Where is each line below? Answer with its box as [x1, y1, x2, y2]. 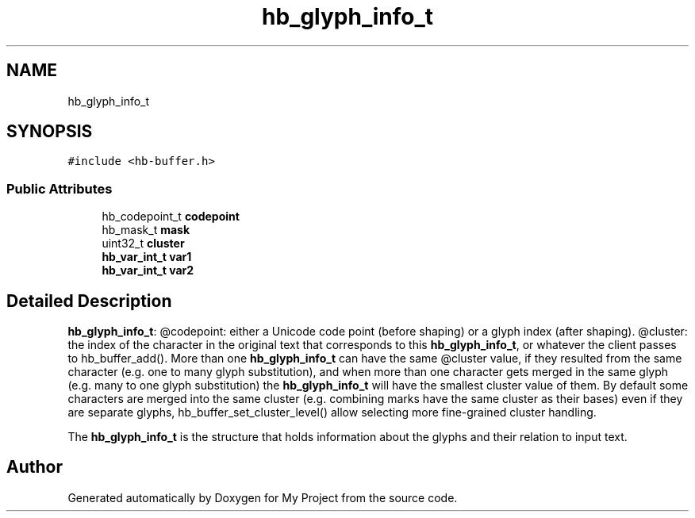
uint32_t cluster [102, 236, 185, 251]
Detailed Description [6, 290, 172, 311]
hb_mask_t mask [102, 223, 190, 237]
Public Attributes [6, 180, 113, 197]
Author [6, 457, 63, 478]
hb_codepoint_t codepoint [102, 209, 240, 224]
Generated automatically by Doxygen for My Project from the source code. [67, 490, 458, 505]
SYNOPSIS [6, 121, 93, 142]
